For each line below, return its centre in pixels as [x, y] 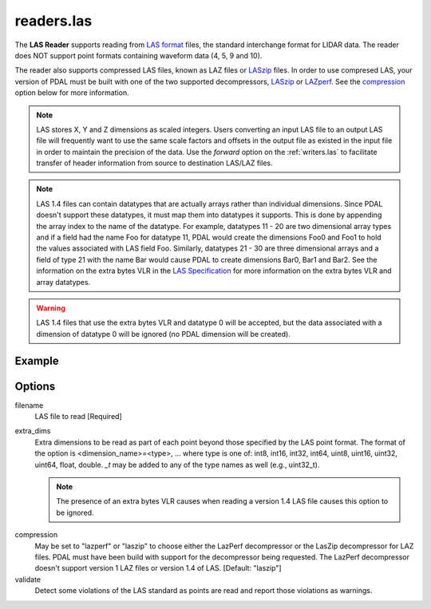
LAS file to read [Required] [79, 417]
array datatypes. [63, 282]
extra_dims [33, 431]
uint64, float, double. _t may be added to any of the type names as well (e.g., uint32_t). [177, 465]
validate [28, 579]
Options [35, 386]
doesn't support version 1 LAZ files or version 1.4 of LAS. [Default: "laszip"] [158, 568]
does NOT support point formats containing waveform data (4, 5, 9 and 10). [138, 55]
